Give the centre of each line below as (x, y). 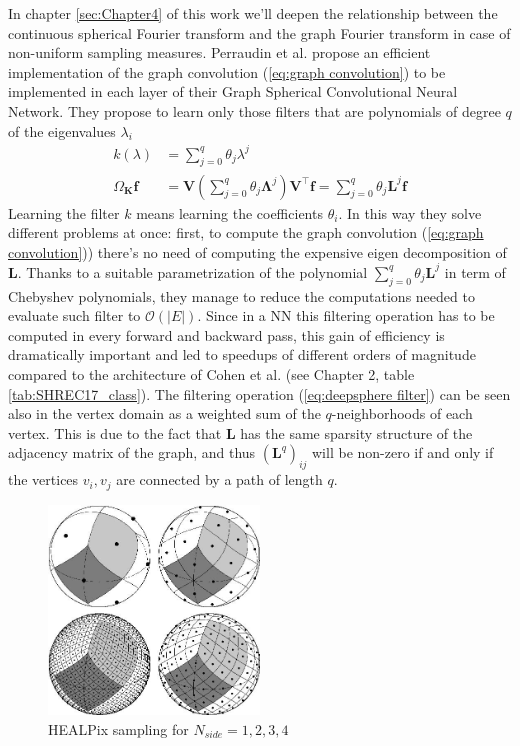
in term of (475, 271)
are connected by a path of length (219, 479)
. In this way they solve (410, 212)
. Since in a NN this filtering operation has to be (346, 315)
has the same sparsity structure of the (356, 432)
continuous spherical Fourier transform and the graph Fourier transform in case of (259, 32)
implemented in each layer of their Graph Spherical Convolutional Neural (233, 91)
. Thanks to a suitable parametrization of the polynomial (192, 271)
